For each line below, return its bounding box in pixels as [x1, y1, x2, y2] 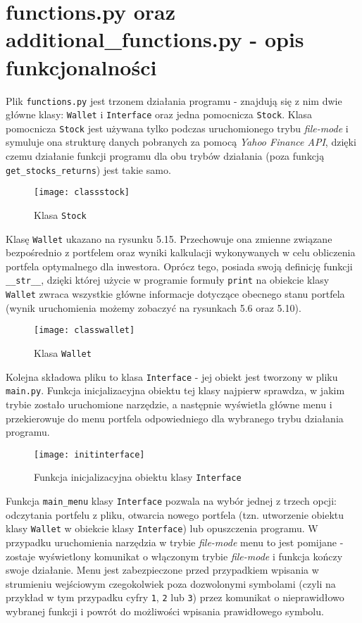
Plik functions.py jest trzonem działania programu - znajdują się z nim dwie [6, 93, 342, 108]
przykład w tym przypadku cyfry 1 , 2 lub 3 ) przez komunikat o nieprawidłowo [6, 590, 344, 605]
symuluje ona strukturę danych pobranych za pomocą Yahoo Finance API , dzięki [6, 134, 356, 149]
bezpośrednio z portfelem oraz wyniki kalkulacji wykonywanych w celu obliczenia [6, 245, 356, 260]
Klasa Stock [34, 207, 87, 222]
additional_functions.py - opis [6, 25, 304, 54]
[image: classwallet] [34, 325, 135, 336]
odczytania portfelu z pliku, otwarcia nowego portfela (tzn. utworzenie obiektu [6, 507, 344, 522]
